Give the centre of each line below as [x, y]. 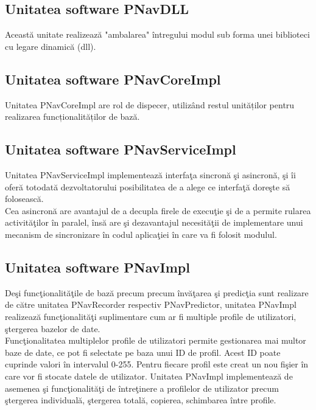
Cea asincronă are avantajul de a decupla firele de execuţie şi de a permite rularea [158, 210]
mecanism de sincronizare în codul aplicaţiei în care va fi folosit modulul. [141, 234]
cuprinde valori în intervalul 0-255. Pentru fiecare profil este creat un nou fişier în [157, 364]
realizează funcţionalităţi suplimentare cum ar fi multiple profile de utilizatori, [151, 316]
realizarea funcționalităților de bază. [72, 116]
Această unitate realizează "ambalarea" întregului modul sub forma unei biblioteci [157, 34]
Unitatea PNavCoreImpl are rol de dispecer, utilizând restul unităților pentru [150, 104]
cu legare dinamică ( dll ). [51, 46]
